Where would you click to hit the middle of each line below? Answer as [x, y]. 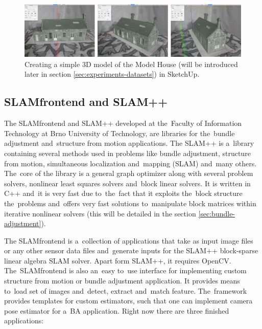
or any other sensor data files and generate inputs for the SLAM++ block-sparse [131, 250]
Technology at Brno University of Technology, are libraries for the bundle [120, 133]
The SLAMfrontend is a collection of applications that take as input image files [129, 240]
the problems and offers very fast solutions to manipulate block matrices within [130, 203]
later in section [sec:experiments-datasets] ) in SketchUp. [112, 74]
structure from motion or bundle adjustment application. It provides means [122, 281]
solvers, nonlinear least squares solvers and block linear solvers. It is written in [127, 183]
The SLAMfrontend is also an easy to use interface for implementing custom [125, 270]
